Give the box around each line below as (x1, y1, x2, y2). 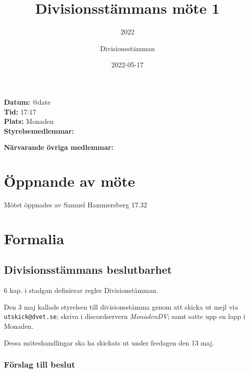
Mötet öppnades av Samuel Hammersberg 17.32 (4, 200, 147, 209)
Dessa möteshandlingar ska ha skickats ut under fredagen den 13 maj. (4, 337, 214, 347)
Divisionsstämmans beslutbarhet (4, 262, 172, 277)
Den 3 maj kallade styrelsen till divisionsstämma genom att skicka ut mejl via (4, 301, 238, 312)
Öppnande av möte (4, 171, 135, 191)
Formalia (4, 228, 64, 248)
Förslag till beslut (4, 358, 75, 371)
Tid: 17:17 (4, 106, 36, 116)
